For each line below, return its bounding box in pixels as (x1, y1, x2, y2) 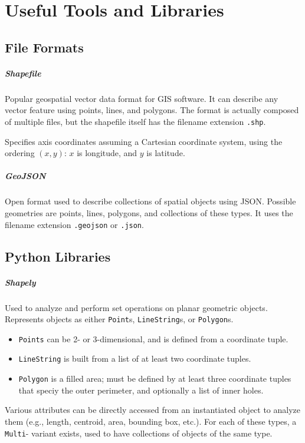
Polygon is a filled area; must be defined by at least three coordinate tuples (18, 372, 291, 385)
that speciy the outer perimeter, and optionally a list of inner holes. (18, 384, 264, 396)
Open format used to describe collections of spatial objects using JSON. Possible (5, 195, 296, 207)
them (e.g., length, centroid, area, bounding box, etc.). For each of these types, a (5, 415, 297, 427)
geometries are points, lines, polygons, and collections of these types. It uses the (5, 206, 293, 219)
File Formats (5, 38, 84, 56)
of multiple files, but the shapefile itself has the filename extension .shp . (5, 115, 266, 127)
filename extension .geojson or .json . (5, 218, 144, 230)
